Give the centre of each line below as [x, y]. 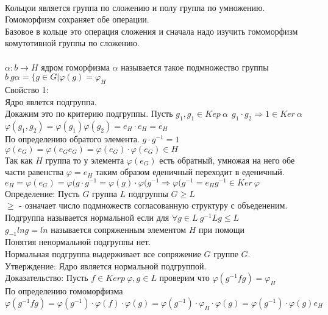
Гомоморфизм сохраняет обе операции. [77, 19]
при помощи [222, 229]
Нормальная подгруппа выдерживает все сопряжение [103, 253]
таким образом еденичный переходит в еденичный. [190, 172]
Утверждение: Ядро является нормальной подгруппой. [106, 265]
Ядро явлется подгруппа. [51, 101]
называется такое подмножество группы [195, 67]
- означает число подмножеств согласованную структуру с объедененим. [153, 205]
